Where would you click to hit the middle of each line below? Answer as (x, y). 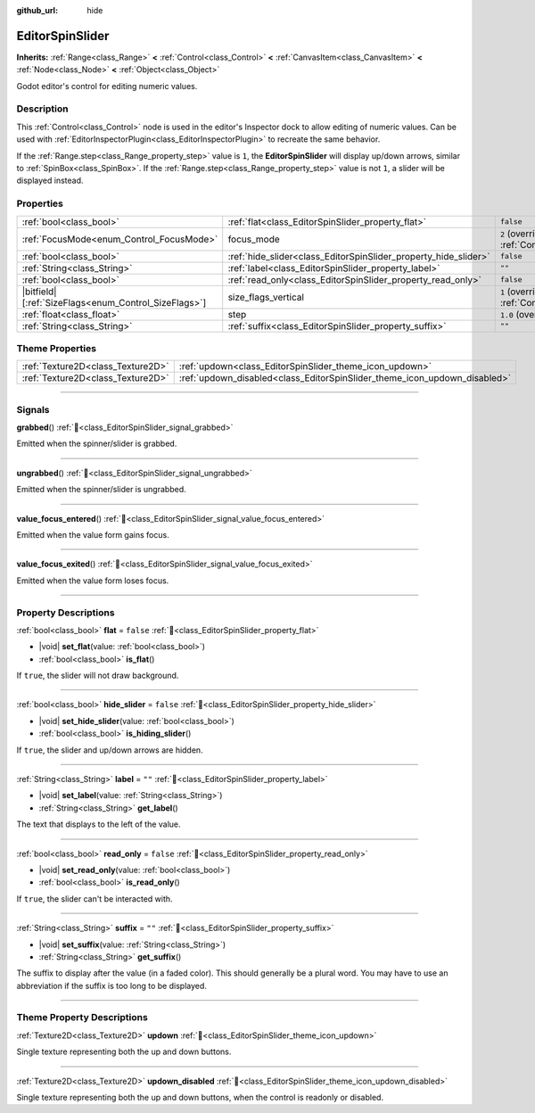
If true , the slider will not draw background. (98, 676)
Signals (33, 409)
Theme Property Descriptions (82, 1018)
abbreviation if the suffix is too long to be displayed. (111, 985)
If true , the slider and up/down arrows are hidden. (110, 750)
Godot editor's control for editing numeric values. (107, 86)
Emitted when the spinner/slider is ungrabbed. (101, 490)
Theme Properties (57, 348)
